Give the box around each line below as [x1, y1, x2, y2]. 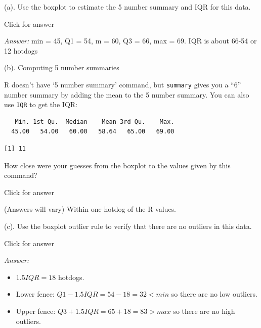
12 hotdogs [4, 45, 38, 56]
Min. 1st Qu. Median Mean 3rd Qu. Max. [15, 118, 175, 125]
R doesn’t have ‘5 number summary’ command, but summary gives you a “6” [4, 79, 241, 89]
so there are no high [173, 306, 235, 316]
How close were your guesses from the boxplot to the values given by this [4, 160, 231, 170]
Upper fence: [16, 306, 56, 316]
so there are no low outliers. [171, 289, 258, 299]
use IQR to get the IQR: [4, 99, 78, 110]
